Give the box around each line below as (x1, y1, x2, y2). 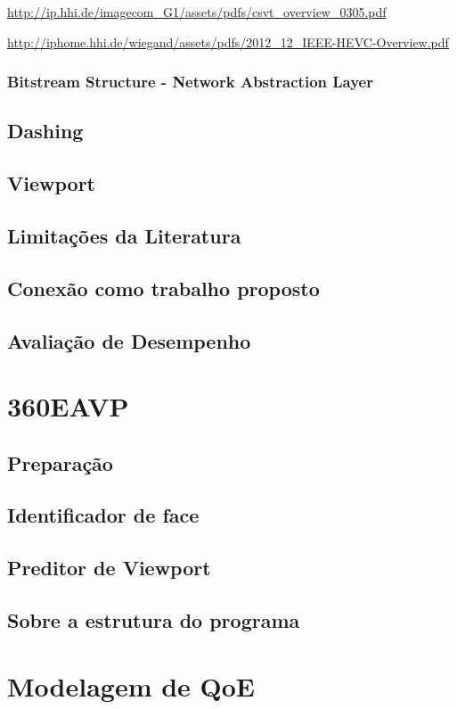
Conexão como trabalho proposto (7, 274, 320, 301)
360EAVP (7, 388, 129, 425)
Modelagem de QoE (7, 667, 256, 704)
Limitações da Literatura (7, 221, 241, 249)
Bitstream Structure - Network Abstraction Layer (7, 70, 373, 93)
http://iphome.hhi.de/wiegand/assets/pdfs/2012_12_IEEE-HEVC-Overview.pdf (7, 32, 449, 51)
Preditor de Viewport (7, 554, 211, 581)
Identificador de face (7, 501, 200, 529)
